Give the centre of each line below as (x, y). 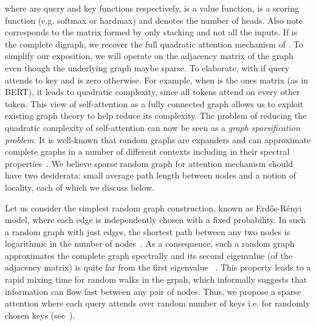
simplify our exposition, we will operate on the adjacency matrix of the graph (149, 56)
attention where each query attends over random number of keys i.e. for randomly (158, 303)
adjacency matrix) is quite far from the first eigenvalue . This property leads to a (158, 267)
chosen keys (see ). (40, 315)
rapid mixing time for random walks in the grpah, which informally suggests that (156, 279)
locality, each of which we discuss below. (80, 187)
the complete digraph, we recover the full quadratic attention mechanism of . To (154, 44)
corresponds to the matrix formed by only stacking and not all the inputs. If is (151, 32)
